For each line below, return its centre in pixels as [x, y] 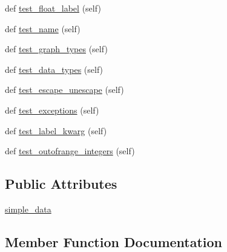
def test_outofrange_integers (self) [70, 151]
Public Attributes [61, 184]
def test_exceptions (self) [52, 110]
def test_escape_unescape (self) [64, 90]
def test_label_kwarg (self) [56, 130]
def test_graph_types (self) [56, 49]
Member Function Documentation [114, 241]
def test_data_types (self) [54, 69]
